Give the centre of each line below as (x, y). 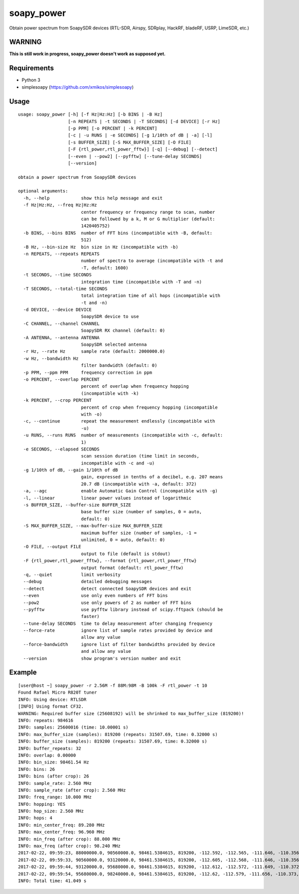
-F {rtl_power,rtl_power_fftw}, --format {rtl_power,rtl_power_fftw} (110, 561)
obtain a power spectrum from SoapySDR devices (77, 177)
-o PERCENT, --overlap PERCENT (61, 379)
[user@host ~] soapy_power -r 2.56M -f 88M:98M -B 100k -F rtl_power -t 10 (113, 686)
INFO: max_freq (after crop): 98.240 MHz (69, 846)
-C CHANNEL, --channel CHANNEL (61, 323)
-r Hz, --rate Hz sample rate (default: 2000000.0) (94, 352)
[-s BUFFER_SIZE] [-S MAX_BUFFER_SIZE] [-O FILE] (130, 142)
